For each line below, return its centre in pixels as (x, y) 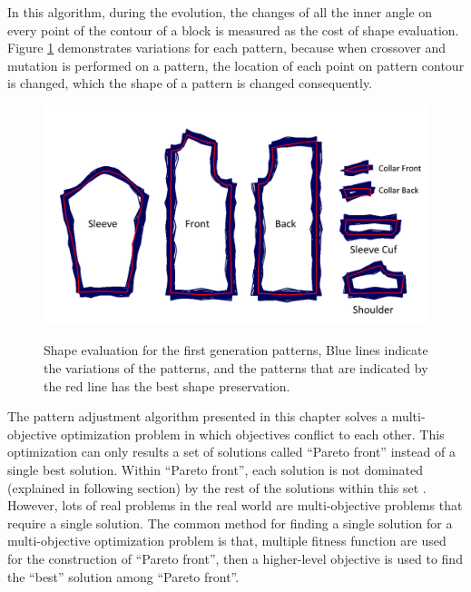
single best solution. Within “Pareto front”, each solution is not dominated (216, 469)
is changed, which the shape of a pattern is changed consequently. (190, 83)
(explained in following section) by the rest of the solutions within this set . (217, 487)
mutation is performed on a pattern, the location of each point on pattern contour (236, 65)
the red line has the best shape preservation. (167, 385)
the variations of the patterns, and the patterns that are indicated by (236, 367)
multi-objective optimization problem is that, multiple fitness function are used (227, 541)
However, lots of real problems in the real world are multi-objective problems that (235, 505)
